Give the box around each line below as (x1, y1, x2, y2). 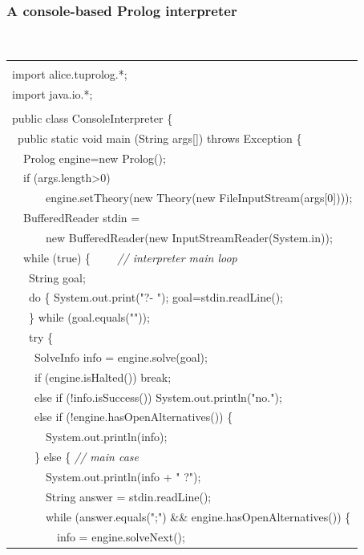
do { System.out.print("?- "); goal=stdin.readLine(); (28, 289, 284, 306)
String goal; (28, 269, 86, 286)
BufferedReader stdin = (22, 209, 140, 226)
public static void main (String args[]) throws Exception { (17, 129, 302, 146)
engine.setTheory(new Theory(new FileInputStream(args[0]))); (45, 189, 353, 206)
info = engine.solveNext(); (56, 528, 185, 545)
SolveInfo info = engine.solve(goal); (34, 348, 208, 365)
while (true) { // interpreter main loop (22, 249, 237, 265)
